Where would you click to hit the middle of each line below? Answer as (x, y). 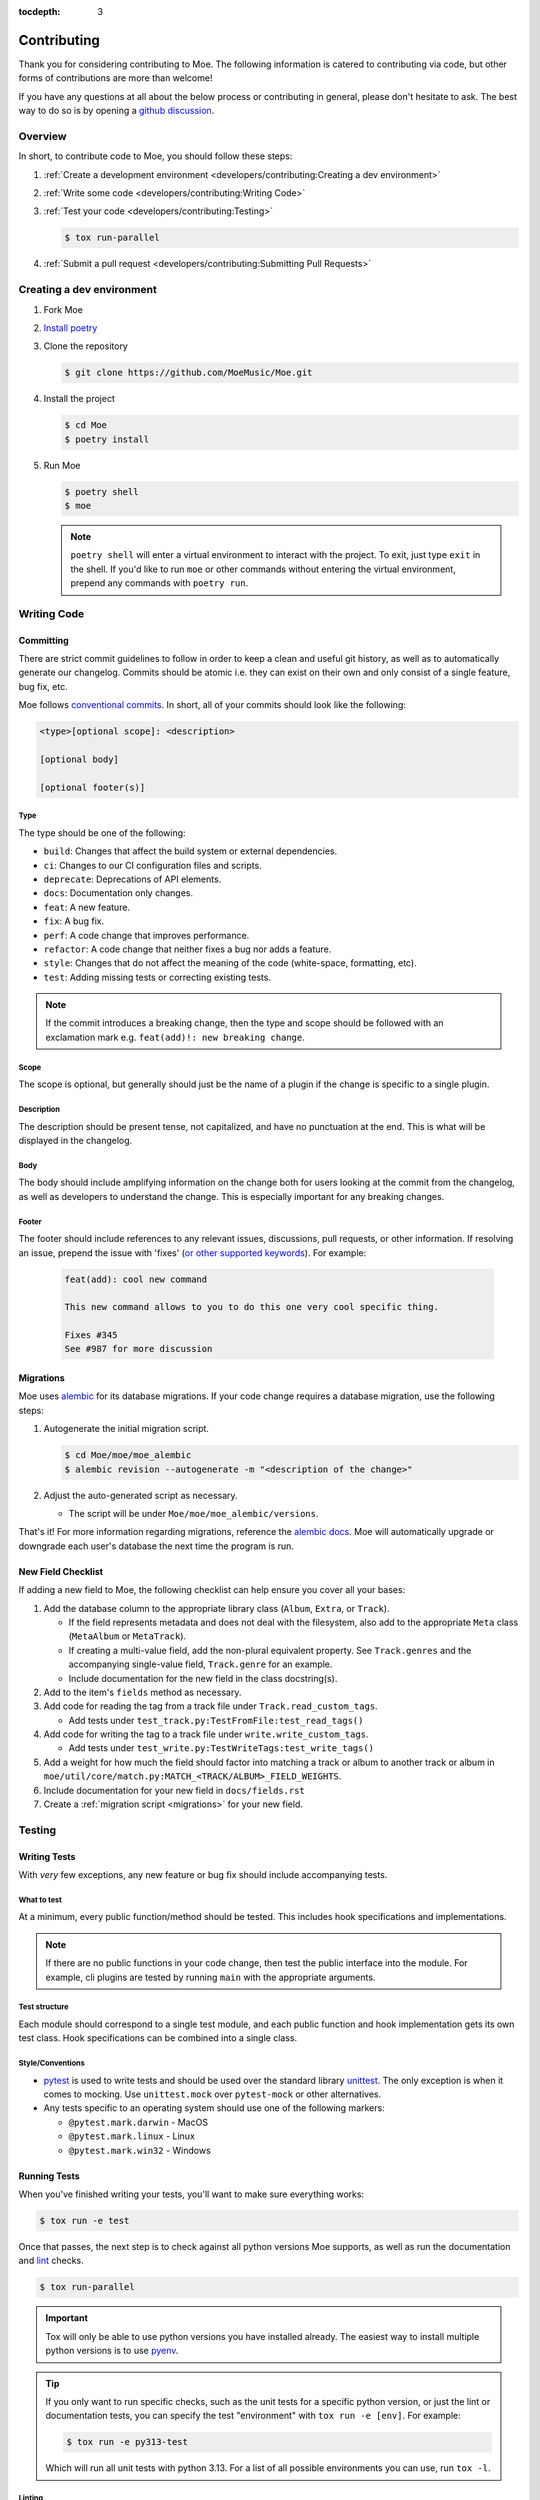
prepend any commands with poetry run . (159, 583)
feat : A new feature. (86, 907)
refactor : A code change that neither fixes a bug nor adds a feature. (187, 949)
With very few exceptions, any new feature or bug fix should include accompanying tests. (203, 1874)
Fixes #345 (91, 1335)
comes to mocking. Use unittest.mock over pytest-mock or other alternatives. (212, 2094)
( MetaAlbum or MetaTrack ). (127, 1636)
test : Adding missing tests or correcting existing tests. (157, 977)
